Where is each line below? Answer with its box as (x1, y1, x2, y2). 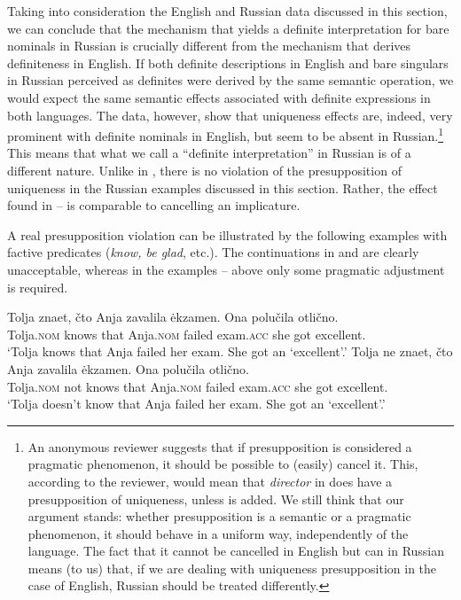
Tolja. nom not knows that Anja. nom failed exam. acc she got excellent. (7, 377, 388, 395)
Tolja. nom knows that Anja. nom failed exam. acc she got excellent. (7, 324, 366, 343)
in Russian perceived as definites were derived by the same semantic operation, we (7, 71, 454, 90)
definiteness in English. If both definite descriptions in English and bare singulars (7, 53, 449, 72)
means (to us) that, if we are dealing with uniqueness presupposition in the (27, 558, 437, 577)
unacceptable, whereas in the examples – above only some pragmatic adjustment (7, 260, 445, 278)
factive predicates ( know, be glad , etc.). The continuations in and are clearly (7, 243, 419, 261)
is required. (7, 277, 68, 296)
